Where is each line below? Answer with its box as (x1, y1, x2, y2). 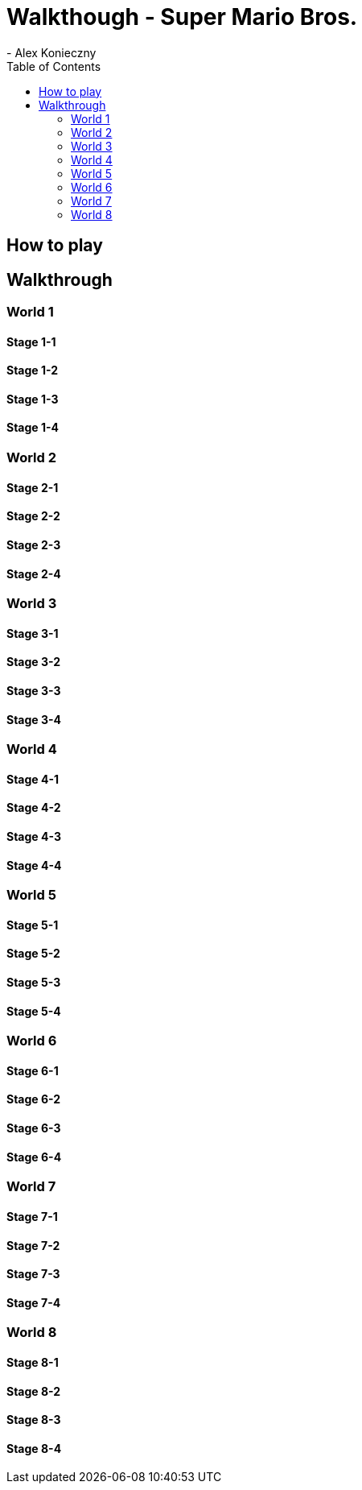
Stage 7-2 (6, 1238, 60, 1252)
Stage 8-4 (6, 1441, 62, 1455)
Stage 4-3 (6, 829, 61, 843)
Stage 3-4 (6, 712, 62, 726)
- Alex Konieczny (6, 45, 97, 60)
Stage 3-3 (6, 683, 61, 697)
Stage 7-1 (6, 1209, 58, 1223)
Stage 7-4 (6, 1295, 61, 1310)
